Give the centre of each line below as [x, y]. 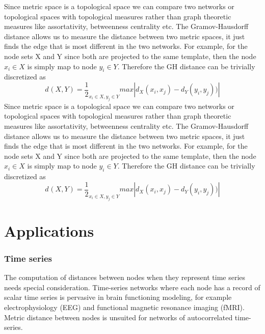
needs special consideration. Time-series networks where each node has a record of [132, 287]
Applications [49, 230]
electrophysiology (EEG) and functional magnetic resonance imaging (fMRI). [124, 307]
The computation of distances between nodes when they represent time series [125, 277]
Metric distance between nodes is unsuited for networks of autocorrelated [118, 317]
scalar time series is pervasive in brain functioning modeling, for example [118, 297]
